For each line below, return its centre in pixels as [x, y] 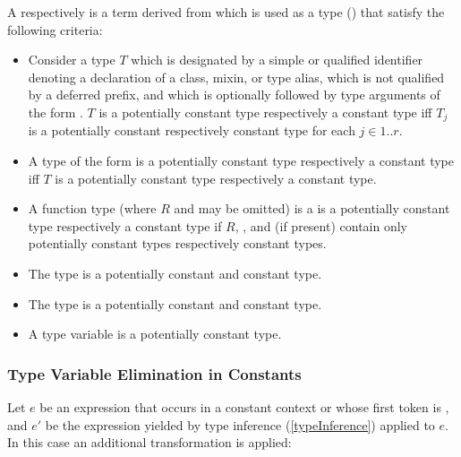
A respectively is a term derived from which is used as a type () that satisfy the [226, 12]
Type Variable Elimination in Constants [154, 373]
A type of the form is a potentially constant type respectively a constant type [241, 161]
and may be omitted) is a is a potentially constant [312, 208]
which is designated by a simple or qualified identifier [277, 60]
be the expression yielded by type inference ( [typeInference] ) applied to [240, 424]
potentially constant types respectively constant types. [177, 243]
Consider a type [72, 60]
